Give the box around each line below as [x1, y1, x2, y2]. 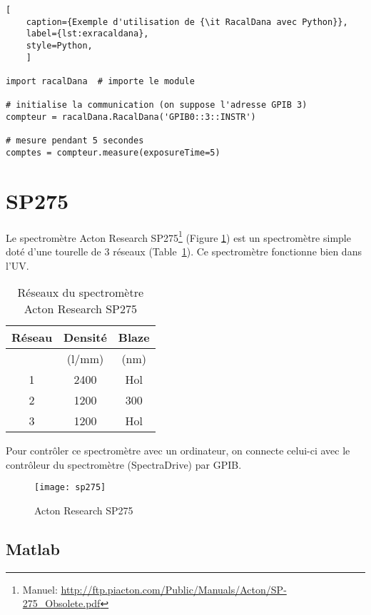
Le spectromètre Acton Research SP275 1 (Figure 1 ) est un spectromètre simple [6, 228, 351, 245]
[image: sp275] [34, 482, 106, 493]
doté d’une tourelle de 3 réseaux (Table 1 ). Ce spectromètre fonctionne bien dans [6, 243, 362, 258]
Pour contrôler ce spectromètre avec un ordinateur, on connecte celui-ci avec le [6, 443, 350, 458]
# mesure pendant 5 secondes [6, 136, 144, 146]
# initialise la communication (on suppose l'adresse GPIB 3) [6, 100, 308, 111]
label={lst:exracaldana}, [26, 29, 149, 39]
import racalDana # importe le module [6, 76, 195, 86]
